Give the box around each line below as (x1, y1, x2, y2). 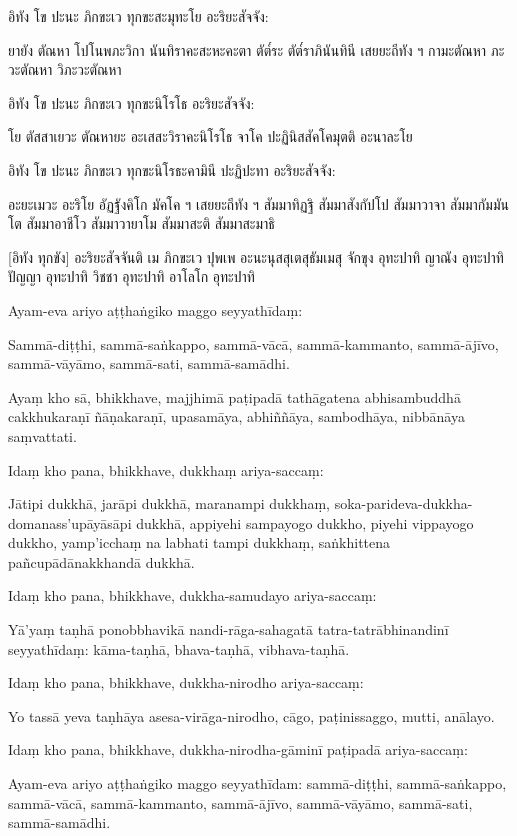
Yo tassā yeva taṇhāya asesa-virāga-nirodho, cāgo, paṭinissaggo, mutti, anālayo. (8, 705, 495, 726)
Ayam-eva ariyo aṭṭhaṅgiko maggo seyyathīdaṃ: (8, 299, 303, 320)
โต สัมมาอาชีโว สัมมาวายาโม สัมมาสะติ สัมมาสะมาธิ (8, 213, 275, 234)
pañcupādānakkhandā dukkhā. (8, 551, 195, 572)
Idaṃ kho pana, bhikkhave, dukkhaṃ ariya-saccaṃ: (8, 459, 324, 480)
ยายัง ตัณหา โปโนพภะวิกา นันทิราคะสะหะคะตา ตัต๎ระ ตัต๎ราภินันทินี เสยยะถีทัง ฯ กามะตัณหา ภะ (8, 39, 505, 60)
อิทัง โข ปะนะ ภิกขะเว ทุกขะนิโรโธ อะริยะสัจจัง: (8, 92, 255, 113)
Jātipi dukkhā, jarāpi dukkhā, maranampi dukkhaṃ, (8, 493, 330, 514)
